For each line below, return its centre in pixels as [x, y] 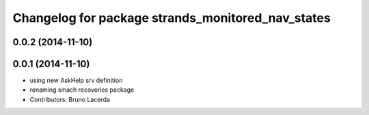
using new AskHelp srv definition [76, 80]
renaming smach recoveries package [82, 90]
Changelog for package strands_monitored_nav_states [172, 18]
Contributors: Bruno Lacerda [70, 99]
